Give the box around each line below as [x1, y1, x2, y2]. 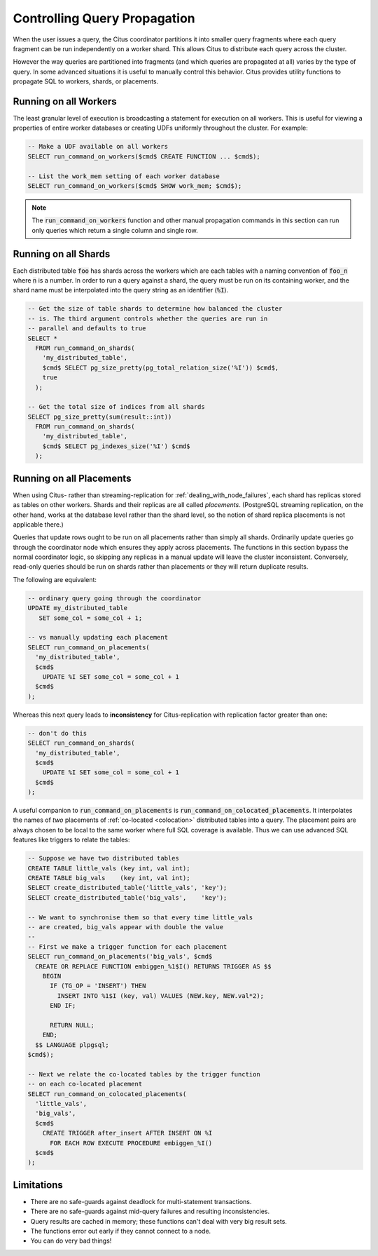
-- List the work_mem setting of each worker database [27, 172, 220, 180]
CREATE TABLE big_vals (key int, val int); [27, 874, 190, 882]
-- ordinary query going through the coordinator [27, 594, 202, 602]
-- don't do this [27, 729, 87, 737]
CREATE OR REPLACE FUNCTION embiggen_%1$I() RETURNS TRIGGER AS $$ [35, 962, 272, 971]
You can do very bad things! [30, 1236, 112, 1245]
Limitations [13, 1179, 63, 1191]
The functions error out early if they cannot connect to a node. [30, 1227, 211, 1235]
